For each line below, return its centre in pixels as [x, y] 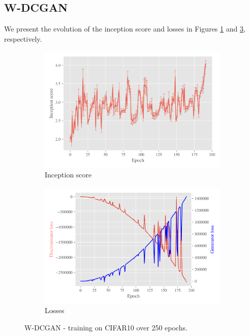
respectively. [23, 38]
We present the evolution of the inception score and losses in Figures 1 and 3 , [125, 29]
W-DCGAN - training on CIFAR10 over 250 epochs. [106, 327]
